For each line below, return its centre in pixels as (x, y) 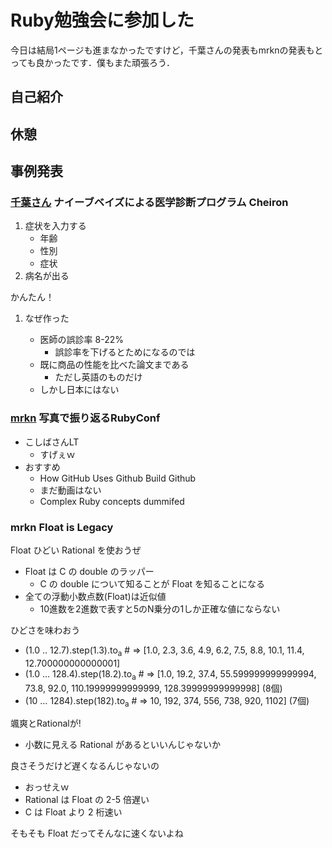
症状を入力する (55, 226)
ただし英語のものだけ (98, 377)
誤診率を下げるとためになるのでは (125, 352)
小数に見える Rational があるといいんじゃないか (122, 745)
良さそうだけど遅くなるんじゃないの (85, 766)
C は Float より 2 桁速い (73, 812)
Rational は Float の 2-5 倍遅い (87, 800)
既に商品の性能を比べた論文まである (114, 365)
